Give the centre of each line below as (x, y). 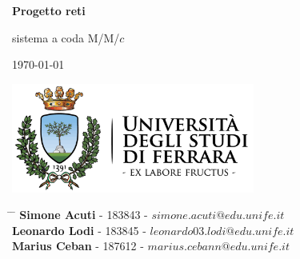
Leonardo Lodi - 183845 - (79, 230)
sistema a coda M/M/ (66, 37)
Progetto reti (49, 10)
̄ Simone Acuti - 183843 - (80, 215)
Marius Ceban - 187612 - (78, 246)
